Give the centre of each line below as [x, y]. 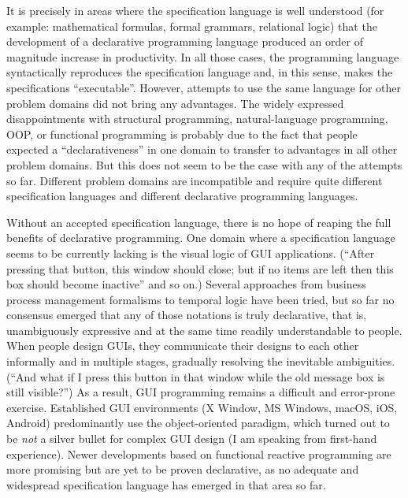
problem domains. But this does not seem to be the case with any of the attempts [204, 164]
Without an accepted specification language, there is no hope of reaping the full [199, 222]
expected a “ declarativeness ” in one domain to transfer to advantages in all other [202, 149]
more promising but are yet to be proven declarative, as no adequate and [183, 469]
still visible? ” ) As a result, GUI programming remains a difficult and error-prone [201, 392]
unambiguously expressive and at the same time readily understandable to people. [204, 330]
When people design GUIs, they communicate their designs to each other [183, 346]
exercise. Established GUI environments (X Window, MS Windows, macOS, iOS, [202, 407]
